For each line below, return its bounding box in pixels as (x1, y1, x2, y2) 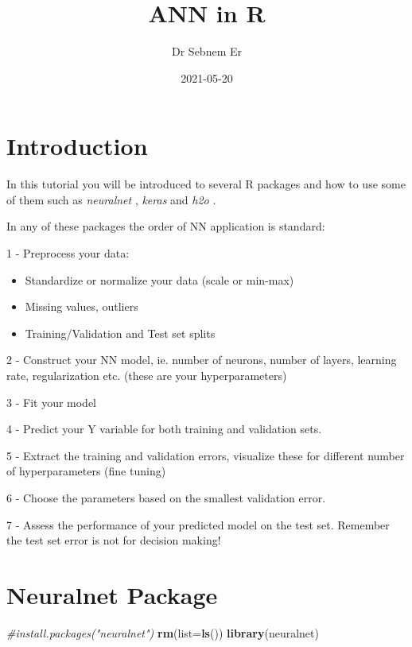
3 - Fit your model (6, 393, 97, 410)
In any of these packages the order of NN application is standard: (6, 218, 325, 234)
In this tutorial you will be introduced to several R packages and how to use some (6, 176, 406, 192)
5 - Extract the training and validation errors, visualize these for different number (6, 447, 405, 463)
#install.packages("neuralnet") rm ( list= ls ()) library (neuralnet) (6, 624, 319, 641)
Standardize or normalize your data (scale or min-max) (25, 271, 294, 288)
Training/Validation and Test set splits (25, 324, 216, 341)
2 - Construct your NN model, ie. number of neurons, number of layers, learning (6, 351, 397, 368)
